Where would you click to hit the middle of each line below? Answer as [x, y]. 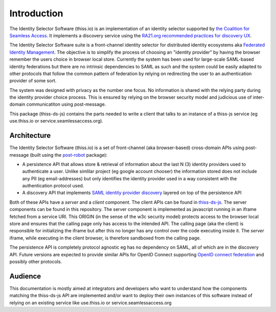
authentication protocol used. [53, 186]
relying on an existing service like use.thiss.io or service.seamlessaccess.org [90, 303]
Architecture [30, 136]
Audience [25, 276]
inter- [259, 98]
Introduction [36, 13]
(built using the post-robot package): [68, 155]
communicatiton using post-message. [66, 104]
